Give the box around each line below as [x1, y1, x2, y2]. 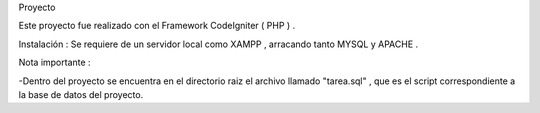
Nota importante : [18, 56, 91, 69]
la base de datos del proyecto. [18, 88, 144, 100]
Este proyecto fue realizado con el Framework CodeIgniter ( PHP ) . [18, 20, 296, 32]
